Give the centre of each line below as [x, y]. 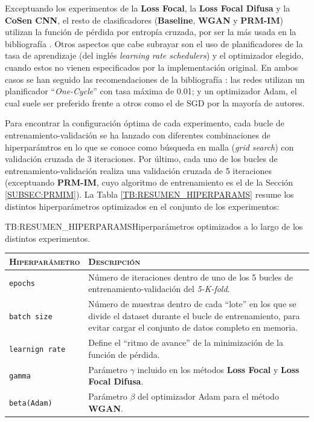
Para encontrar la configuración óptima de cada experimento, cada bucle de [145, 123]
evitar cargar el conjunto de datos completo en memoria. [193, 327]
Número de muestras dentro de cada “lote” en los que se [192, 304]
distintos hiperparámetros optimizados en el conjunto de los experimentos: [142, 206]
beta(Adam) [31, 403]
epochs [22, 284]
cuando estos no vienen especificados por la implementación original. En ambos [152, 67]
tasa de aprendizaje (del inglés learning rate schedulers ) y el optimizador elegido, [154, 55]
